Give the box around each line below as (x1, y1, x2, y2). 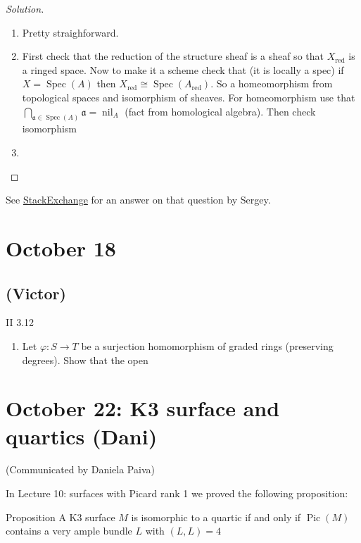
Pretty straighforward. (22, 25, 119, 39)
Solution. (6, 1, 44, 15)
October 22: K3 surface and (6, 394, 280, 423)
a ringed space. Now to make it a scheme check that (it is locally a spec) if (22, 62, 344, 77)
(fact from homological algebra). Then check (125, 104, 316, 118)
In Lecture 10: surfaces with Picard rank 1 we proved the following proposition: (6, 486, 348, 501)
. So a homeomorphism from (210, 76, 333, 91)
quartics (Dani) (6, 421, 158, 450)
